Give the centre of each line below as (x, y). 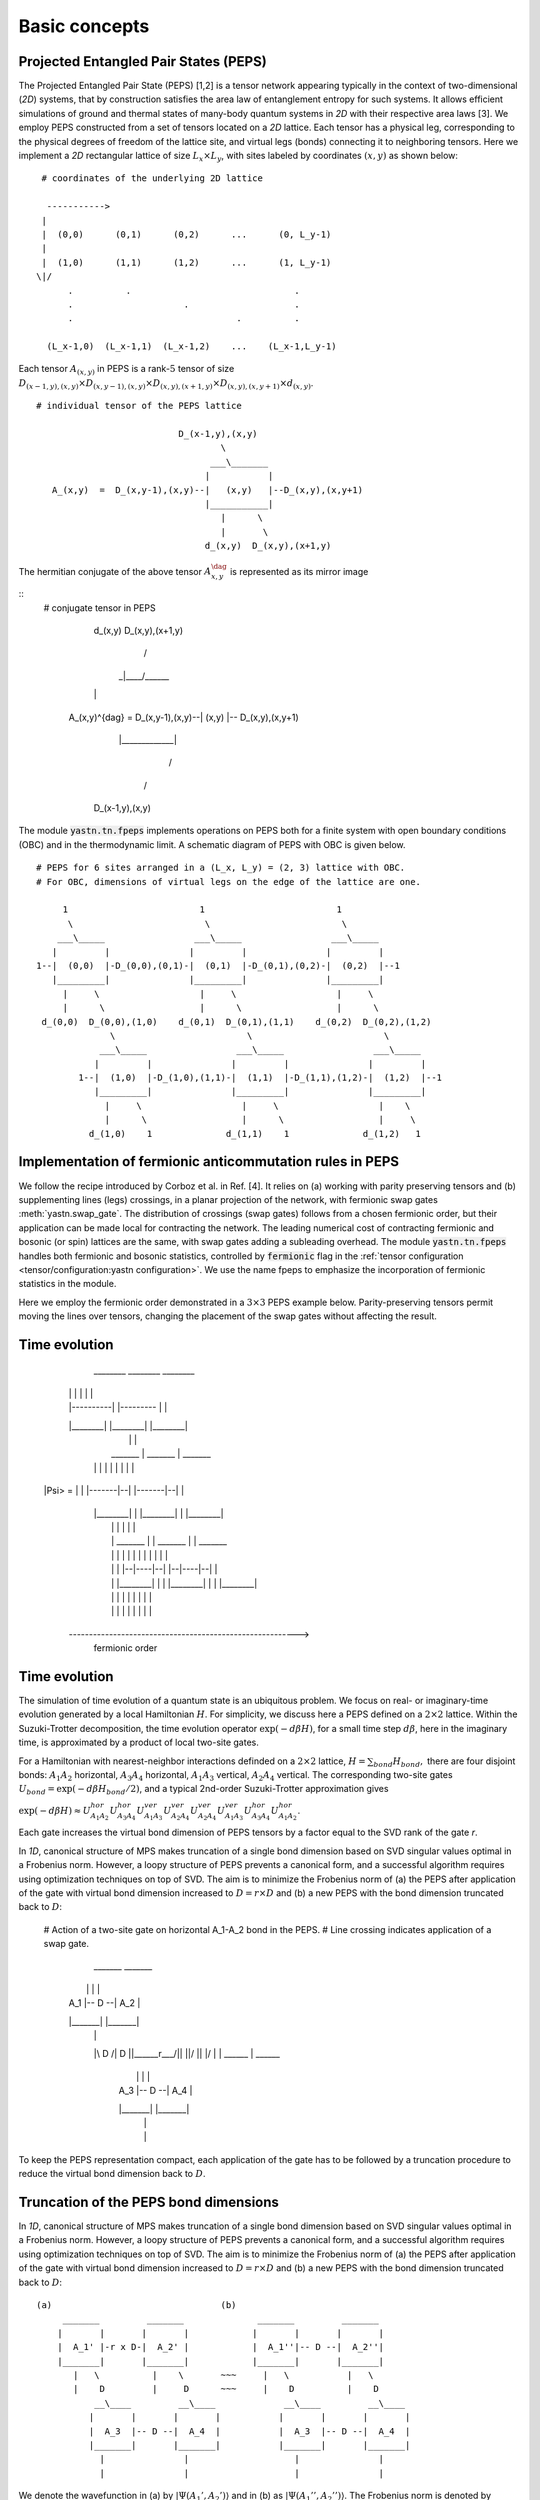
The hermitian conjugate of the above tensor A (115, 571)
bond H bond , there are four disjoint (444, 1762)
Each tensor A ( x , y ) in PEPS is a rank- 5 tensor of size (126, 370)
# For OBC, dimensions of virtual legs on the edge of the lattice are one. (229, 881)
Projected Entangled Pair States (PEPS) (142, 61)
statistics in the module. (67, 1284)
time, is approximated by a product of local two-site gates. (139, 1742)
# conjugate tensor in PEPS (99, 607)
